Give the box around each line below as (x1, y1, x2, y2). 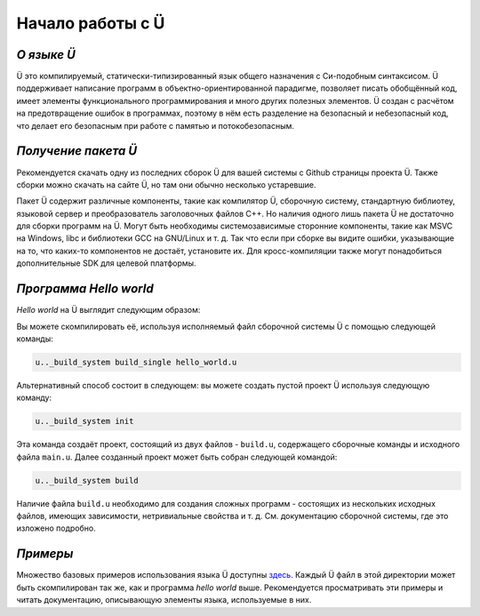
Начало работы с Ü (16, 13, 165, 33)
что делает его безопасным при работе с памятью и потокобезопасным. (16, 120, 295, 131)
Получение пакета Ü (16, 143, 138, 159)
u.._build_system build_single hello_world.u (35, 356, 237, 367)
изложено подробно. (16, 523, 97, 533)
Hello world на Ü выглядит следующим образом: (16, 305, 201, 316)
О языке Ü (16, 47, 76, 62)
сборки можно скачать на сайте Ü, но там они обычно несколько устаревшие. (16, 179, 316, 190)
